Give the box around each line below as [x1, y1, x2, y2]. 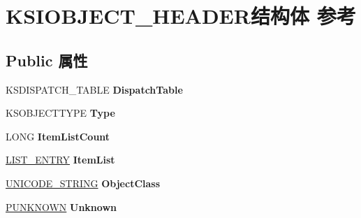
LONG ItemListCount [6, 129, 110, 143]
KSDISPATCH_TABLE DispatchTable [6, 82, 183, 96]
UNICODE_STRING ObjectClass [6, 175, 161, 190]
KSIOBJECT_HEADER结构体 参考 [6, 1, 356, 30]
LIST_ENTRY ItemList [6, 152, 115, 167]
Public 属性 [6, 49, 88, 71]
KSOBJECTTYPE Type [6, 106, 115, 120]
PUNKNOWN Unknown [6, 199, 117, 214]
